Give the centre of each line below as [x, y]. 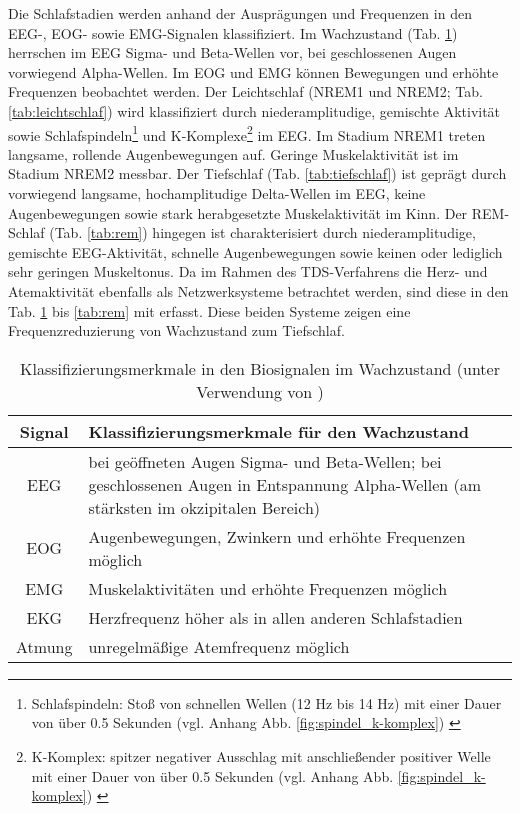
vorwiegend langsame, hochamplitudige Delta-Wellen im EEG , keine [217, 193]
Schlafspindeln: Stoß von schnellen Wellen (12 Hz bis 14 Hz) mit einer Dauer [266, 702]
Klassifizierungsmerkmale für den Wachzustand [279, 431]
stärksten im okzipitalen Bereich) [204, 507]
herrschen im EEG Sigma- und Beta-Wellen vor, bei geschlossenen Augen [232, 52]
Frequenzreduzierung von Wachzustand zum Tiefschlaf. [176, 330]
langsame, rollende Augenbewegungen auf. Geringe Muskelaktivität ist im [233, 153]
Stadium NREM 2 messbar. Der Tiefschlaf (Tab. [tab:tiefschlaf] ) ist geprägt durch [257, 173]
